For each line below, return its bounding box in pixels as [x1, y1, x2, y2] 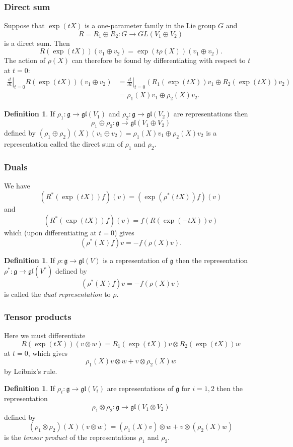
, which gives [28, 347, 68, 358]
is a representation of [103, 254, 168, 265]
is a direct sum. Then [4, 37, 70, 48]
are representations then [173, 108, 248, 119]
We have [4, 180, 30, 190]
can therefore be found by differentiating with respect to [71, 55, 246, 66]
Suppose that [4, 20, 45, 31]
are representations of [107, 382, 174, 393]
